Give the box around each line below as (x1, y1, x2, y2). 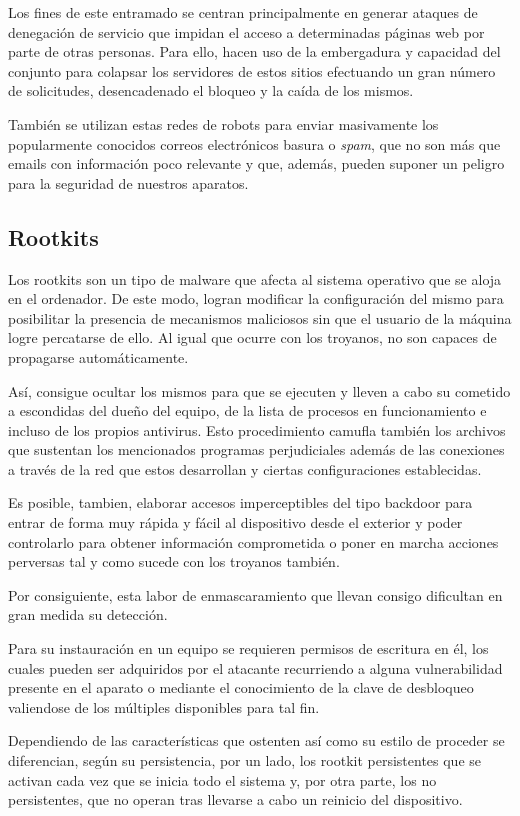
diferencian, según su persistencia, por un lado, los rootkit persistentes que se (8, 750, 482, 771)
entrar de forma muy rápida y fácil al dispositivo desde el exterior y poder (8, 512, 463, 533)
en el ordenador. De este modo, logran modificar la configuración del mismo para (8, 288, 504, 309)
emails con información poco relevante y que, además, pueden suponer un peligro (8, 153, 505, 174)
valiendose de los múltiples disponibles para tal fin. (8, 696, 320, 717)
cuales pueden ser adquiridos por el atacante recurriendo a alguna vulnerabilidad (8, 657, 503, 678)
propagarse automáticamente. (8, 346, 189, 367)
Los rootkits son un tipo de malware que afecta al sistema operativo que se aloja (8, 268, 502, 289)
